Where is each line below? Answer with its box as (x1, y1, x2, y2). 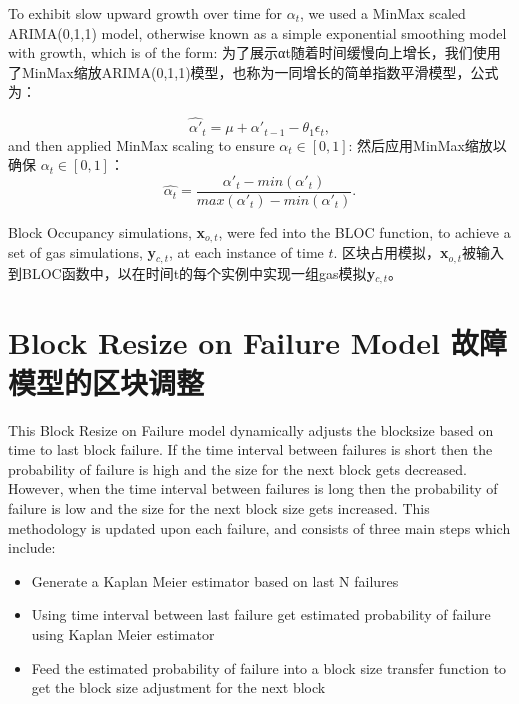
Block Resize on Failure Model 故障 (8, 322, 507, 363)
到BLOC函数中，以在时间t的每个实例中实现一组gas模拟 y (8, 262, 376, 283)
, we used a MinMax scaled (299, 3, 466, 23)
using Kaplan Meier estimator (31, 623, 215, 644)
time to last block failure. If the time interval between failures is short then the (8, 439, 493, 460)
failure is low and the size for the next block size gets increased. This (8, 497, 430, 518)
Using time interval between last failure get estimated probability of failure (31, 604, 491, 625)
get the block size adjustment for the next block (31, 677, 326, 698)
